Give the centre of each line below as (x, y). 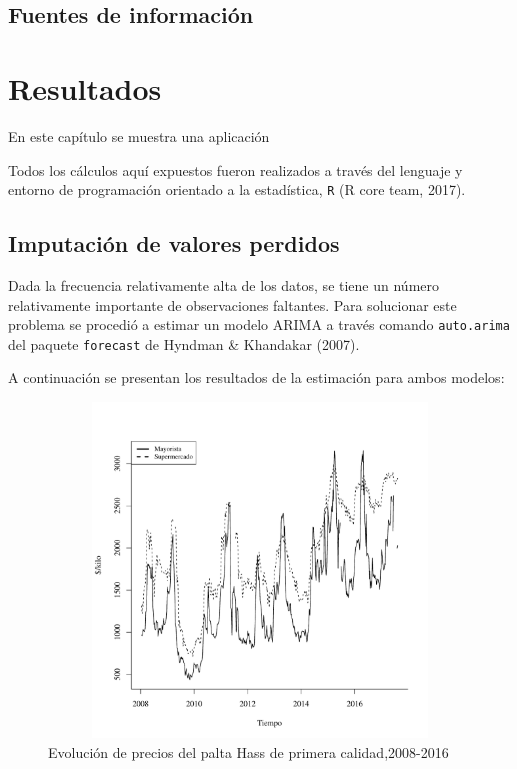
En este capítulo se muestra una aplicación (139, 135)
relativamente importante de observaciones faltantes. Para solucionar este (232, 304)
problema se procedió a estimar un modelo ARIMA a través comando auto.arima (259, 324)
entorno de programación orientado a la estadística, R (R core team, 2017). (237, 189)
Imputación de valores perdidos (174, 243)
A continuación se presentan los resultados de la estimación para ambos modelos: (256, 377)
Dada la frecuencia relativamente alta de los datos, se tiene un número (224, 284)
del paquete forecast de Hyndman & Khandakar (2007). (184, 343)
